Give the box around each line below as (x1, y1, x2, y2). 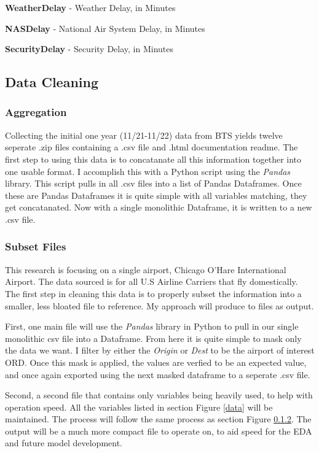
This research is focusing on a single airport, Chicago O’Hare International (5, 263, 286, 276)
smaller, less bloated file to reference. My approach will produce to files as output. (5, 299, 314, 312)
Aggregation (5, 104, 67, 120)
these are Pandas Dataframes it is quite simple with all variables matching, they (5, 188, 307, 201)
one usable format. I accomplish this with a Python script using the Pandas (5, 165, 291, 177)
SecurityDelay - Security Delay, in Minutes (5, 42, 173, 55)
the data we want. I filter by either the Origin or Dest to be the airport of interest (5, 344, 315, 357)
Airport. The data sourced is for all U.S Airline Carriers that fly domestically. (5, 275, 298, 288)
